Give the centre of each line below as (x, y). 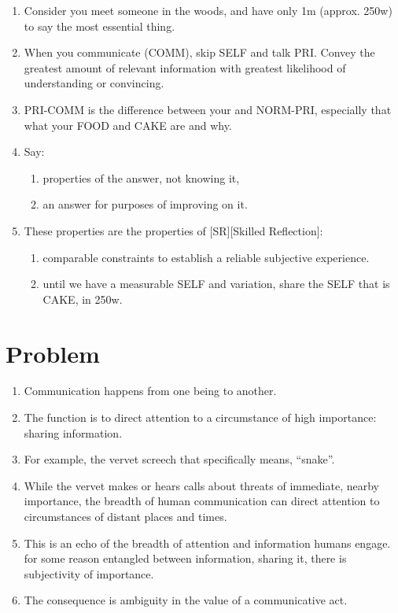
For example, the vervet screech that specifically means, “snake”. (179, 459)
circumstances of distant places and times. (125, 516)
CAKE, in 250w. (83, 299)
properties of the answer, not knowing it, (141, 177)
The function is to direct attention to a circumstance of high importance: (200, 417)
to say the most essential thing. (99, 26)
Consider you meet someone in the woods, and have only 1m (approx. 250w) (208, 10)
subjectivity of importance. (89, 573)
